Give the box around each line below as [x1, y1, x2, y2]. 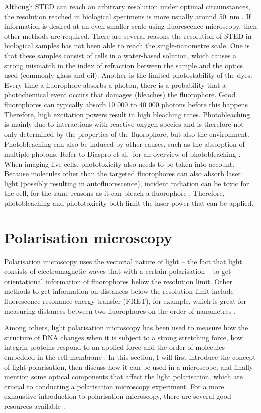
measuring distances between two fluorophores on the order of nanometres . [4, 305, 236, 316]
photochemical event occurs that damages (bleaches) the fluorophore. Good [4, 89, 236, 100]
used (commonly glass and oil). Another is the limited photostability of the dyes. [4, 70, 252, 80]
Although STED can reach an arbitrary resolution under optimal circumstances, [4, 1, 250, 11]
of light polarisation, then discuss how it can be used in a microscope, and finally [4, 361, 253, 372]
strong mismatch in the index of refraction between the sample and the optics [4, 60, 243, 70]
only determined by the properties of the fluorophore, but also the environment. [4, 128, 249, 139]
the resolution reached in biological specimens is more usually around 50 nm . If [4, 11, 251, 21]
